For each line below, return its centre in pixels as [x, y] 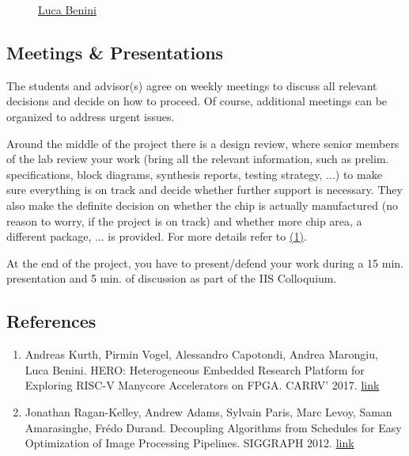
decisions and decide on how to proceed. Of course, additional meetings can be [197, 101]
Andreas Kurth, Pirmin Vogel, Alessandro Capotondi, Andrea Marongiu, [201, 354]
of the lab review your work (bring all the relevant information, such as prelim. [198, 159]
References [51, 321]
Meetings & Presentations [115, 52]
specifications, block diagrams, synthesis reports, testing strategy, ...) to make [194, 174]
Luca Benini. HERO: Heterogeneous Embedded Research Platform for [195, 369]
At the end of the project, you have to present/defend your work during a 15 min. [205, 262]
